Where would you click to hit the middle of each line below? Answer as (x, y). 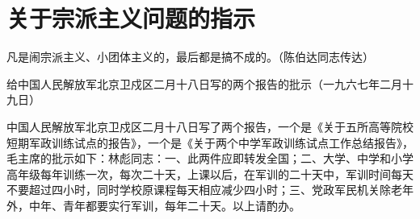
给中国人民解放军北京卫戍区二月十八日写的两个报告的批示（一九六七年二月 (204, 83)
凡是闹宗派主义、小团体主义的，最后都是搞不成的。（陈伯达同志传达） (190, 57)
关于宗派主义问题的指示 (131, 18)
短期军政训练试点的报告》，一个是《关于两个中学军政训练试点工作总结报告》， (210, 142)
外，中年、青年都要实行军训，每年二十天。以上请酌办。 (153, 205)
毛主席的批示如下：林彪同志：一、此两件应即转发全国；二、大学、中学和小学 (210, 158)
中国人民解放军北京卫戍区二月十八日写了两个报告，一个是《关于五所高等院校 (210, 126)
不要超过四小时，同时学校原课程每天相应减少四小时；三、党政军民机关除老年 (210, 190)
